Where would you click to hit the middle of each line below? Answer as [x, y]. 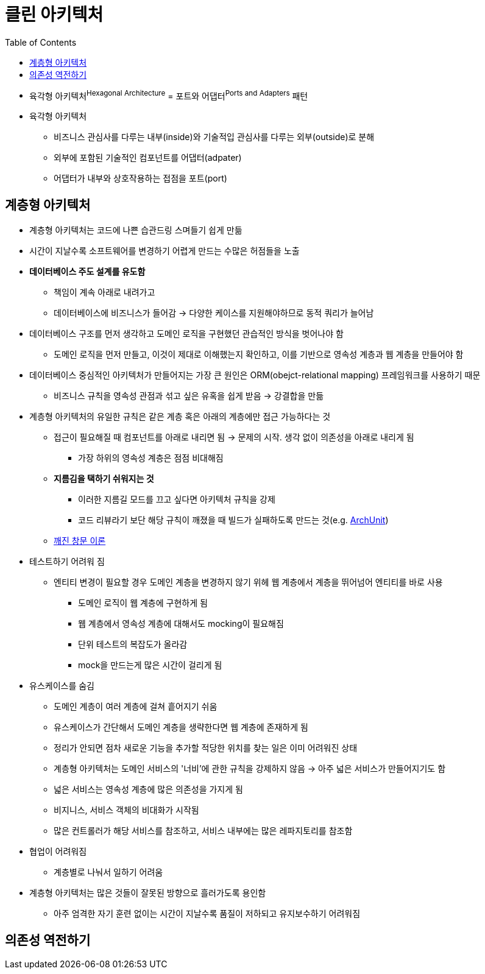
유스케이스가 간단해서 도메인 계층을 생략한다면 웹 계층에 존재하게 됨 [181, 727]
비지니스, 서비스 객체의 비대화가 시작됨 [126, 810]
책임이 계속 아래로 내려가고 [104, 292]
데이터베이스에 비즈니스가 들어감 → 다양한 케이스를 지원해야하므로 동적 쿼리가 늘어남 [214, 313]
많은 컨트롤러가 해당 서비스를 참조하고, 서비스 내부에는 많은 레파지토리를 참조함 [203, 831]
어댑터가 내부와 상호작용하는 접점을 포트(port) [140, 178]
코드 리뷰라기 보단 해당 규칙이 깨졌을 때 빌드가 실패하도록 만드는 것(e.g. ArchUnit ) [233, 520]
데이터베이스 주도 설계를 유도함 [87, 272]
